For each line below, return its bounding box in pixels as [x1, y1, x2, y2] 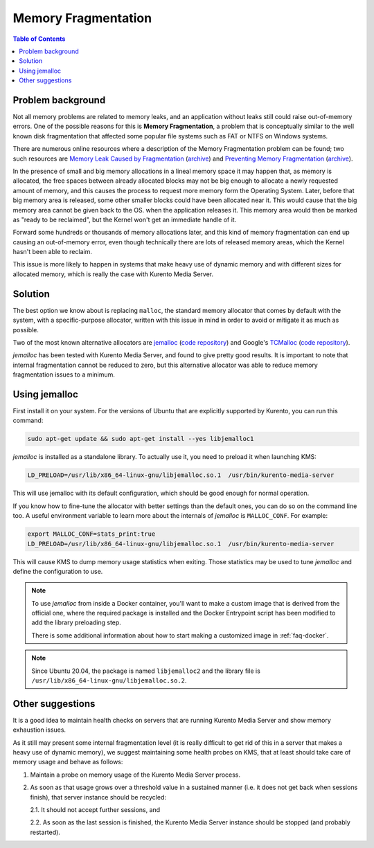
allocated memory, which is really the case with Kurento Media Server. [12, 270, 214, 278]
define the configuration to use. [12, 567, 103, 575]
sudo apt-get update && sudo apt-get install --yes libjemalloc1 [27, 435, 254, 443]
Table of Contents [12, 35, 66, 43]
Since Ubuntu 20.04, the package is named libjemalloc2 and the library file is [31, 667, 261, 675]
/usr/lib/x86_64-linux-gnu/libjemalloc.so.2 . [31, 676, 187, 685]
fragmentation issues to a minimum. [12, 370, 116, 379]
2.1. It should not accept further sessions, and [30, 806, 161, 814]
